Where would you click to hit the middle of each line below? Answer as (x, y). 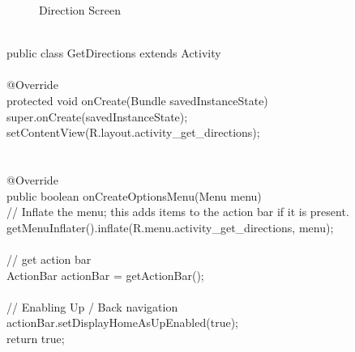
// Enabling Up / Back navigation (92, 306)
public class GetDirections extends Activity (114, 53)
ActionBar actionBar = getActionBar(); (105, 275)
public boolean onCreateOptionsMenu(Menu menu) (134, 195)
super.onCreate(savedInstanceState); (97, 116)
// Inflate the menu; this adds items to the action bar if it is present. (178, 212)
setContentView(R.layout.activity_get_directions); (133, 132)
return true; (36, 338)
